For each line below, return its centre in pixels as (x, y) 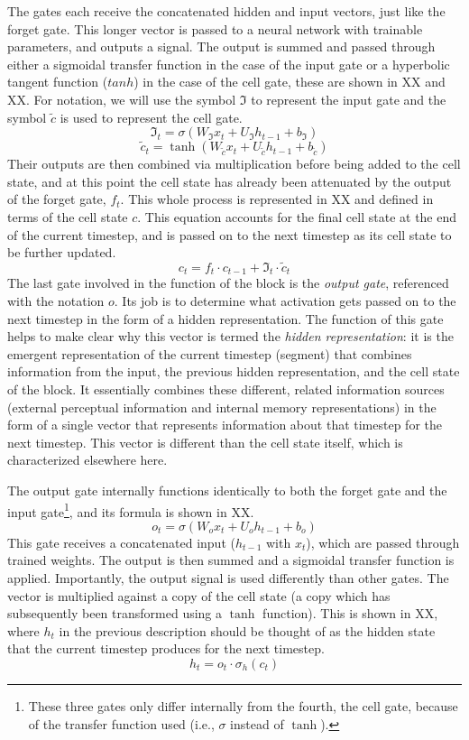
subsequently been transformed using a (115, 613)
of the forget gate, (57, 199)
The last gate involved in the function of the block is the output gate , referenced (228, 283)
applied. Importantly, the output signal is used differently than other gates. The (228, 577)
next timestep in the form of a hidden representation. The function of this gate (225, 318)
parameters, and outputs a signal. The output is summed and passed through (221, 46)
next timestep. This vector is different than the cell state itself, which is (205, 442)
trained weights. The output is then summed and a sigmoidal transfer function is (231, 560)
